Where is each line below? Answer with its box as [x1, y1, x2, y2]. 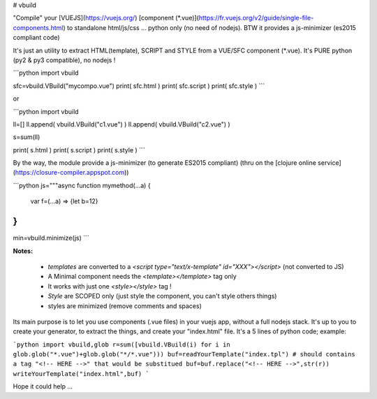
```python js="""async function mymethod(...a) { [13, 181, 151, 189]
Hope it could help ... [13, 382, 73, 391]
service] [318, 159, 341, 167]
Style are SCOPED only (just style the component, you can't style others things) [47, 292, 277, 300]
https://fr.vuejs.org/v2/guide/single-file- [198, 14, 314, 22]
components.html [13, 23, 64, 31]
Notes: [13, 247, 34, 255]
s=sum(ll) [13, 133, 40, 141]
